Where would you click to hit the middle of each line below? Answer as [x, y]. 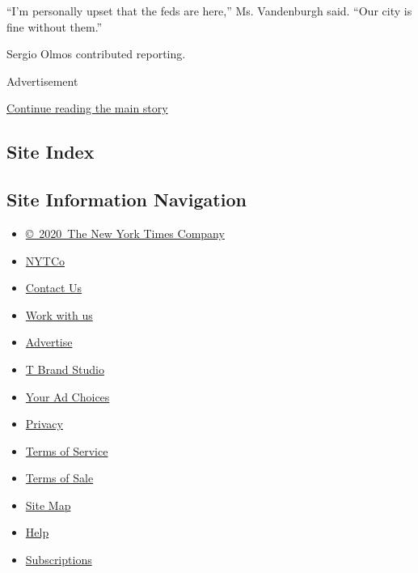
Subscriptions [59, 560]
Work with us [59, 314]
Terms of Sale [59, 478]
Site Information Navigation [127, 199]
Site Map [48, 505]
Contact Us [54, 288]
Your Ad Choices [68, 396]
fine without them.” [55, 26]
